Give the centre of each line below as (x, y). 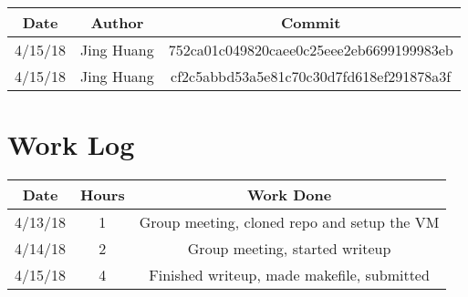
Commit (311, 22)
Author (117, 22)
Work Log (71, 144)
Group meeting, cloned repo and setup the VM (289, 222)
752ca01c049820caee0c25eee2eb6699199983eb (311, 50)
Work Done (290, 195)
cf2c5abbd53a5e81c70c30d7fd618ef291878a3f (311, 76)
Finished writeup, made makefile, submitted (289, 275)
